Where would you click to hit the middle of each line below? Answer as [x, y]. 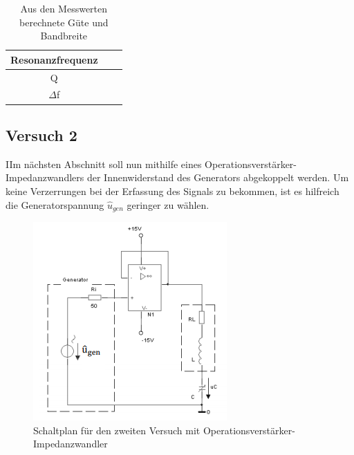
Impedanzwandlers [45, 177]
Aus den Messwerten [64, 8]
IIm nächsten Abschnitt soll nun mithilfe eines [104, 164]
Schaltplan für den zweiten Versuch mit [117, 430]
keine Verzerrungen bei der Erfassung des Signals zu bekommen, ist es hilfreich [173, 191]
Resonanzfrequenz [54, 59]
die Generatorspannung [55, 204]
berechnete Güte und [64, 22]
